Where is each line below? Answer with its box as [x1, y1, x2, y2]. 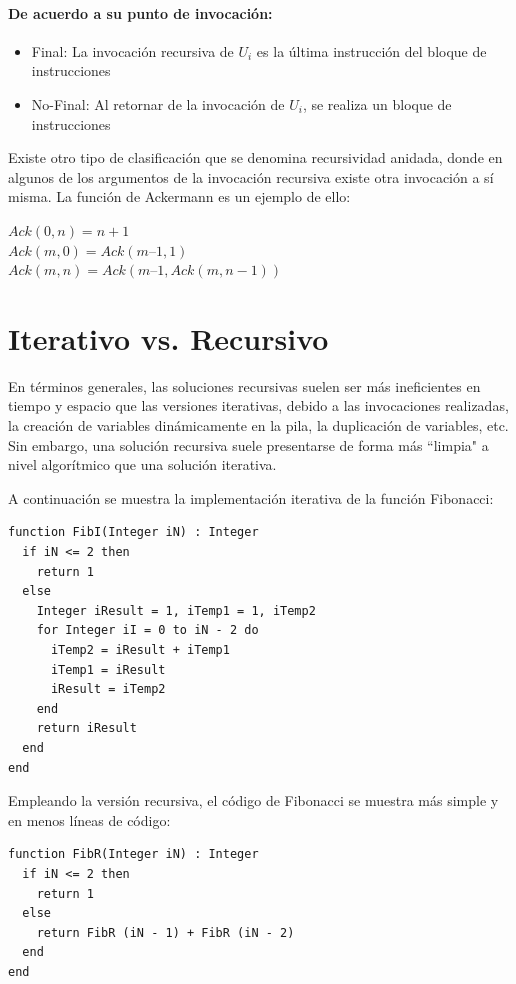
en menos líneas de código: [8, 809, 171, 830]
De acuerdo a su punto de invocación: [8, 2, 273, 23]
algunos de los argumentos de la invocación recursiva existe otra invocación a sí [8, 166, 494, 187]
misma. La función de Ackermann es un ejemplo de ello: [8, 186, 351, 207]
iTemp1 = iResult [50, 662, 166, 677]
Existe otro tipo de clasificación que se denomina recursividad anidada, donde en [8, 147, 503, 168]
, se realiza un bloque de [302, 93, 452, 114]
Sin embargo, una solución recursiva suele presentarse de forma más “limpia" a [8, 434, 489, 455]
